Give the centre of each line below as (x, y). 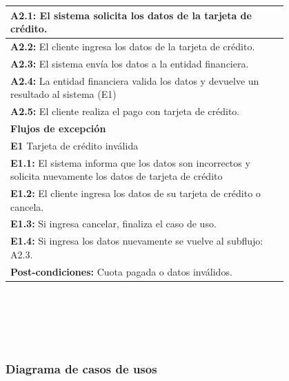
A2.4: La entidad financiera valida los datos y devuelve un (135, 80)
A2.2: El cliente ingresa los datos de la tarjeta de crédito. (133, 46)
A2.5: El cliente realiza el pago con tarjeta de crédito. (125, 111)
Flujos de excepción (58, 128)
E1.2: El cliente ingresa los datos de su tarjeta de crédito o (136, 193)
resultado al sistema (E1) (63, 94)
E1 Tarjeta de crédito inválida (74, 145)
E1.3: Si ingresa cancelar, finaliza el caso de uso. (113, 224)
